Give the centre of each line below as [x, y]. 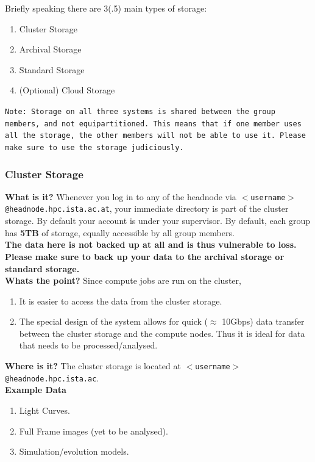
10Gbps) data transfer [263, 321]
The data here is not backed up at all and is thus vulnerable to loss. [151, 244]
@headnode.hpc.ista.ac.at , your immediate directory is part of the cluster [147, 208]
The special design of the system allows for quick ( [113, 321]
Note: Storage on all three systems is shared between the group [140, 111]
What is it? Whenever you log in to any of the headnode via [121, 196]
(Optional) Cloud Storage [67, 90]
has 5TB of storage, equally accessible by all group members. [120, 232]
